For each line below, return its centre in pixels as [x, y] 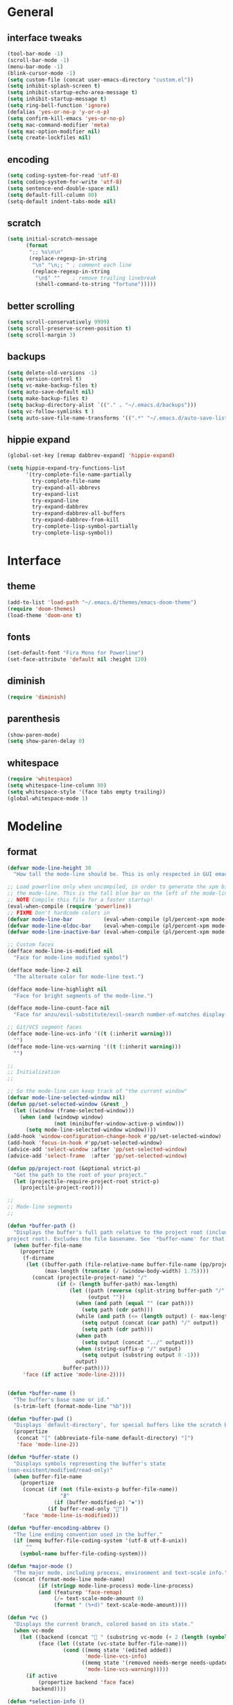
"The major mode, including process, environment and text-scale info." [121, 1573]
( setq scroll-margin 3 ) [42, 335]
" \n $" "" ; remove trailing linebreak [96, 278]
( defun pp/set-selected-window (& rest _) [68, 1104]
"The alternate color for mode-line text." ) [79, 977]
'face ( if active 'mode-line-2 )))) [74, 1375]
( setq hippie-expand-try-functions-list [67, 468]
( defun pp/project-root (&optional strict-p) [74, 1168]
